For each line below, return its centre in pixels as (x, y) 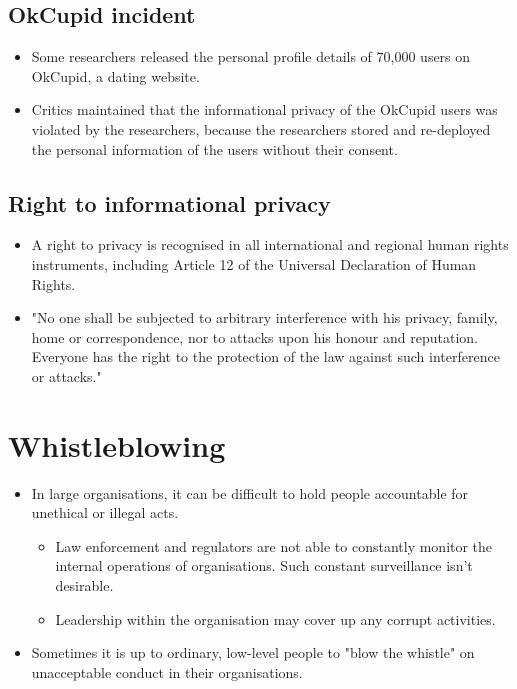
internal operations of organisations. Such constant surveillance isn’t (264, 565)
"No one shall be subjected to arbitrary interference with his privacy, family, (264, 317)
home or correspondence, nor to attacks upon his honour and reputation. (254, 336)
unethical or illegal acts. (105, 512)
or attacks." (66, 375)
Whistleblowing (117, 444)
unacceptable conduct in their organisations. (167, 671)
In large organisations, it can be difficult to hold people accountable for (250, 492)
